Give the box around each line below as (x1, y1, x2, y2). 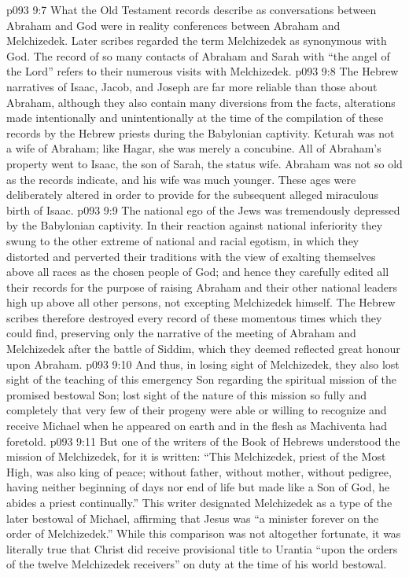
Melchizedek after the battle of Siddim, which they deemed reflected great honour (6, 340, 400, 357)
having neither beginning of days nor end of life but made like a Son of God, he (6, 479, 390, 495)
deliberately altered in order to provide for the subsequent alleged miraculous (6, 186, 379, 203)
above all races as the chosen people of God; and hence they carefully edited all (6, 263, 389, 280)
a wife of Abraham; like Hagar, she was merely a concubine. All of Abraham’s (6, 140, 381, 156)
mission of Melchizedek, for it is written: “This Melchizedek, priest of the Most (6, 448, 386, 465)
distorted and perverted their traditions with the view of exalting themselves (6, 248, 376, 264)
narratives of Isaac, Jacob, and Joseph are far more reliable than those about (6, 78, 378, 94)
